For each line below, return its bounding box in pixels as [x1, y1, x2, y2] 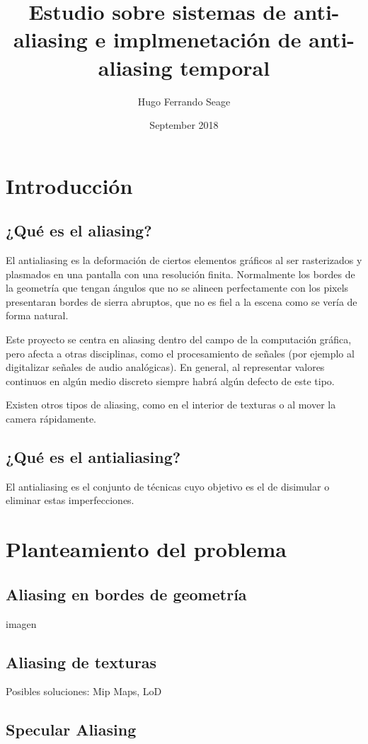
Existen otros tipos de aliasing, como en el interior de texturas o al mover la [6, 397, 336, 412]
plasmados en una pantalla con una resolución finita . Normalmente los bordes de [6, 266, 355, 281]
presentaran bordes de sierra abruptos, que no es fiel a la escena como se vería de [6, 294, 357, 309]
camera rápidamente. [6, 411, 97, 426]
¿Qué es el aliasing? [6, 219, 152, 241]
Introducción [6, 171, 133, 200]
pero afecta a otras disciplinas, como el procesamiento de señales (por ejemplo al [6, 345, 355, 360]
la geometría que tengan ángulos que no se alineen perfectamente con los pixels [6, 280, 349, 295]
